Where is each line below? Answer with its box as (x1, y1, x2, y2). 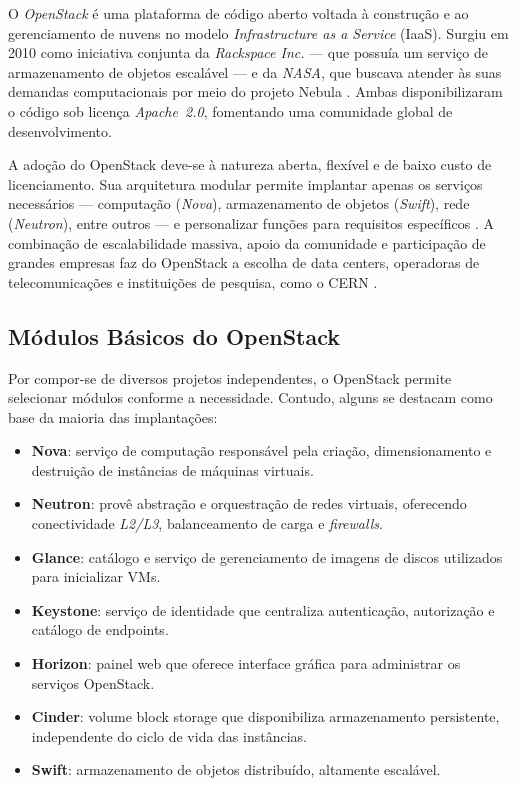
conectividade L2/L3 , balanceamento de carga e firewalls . (31, 513, 383, 534)
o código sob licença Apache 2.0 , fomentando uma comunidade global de (8, 100, 453, 121)
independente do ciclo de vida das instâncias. (31, 725, 307, 746)
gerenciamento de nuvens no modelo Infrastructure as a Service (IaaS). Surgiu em (8, 22, 509, 43)
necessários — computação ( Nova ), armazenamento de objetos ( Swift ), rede (8, 193, 470, 214)
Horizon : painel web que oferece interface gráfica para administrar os (31, 653, 461, 674)
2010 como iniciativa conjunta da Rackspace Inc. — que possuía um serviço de (8, 42, 488, 63)
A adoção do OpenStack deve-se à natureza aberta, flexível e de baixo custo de (8, 154, 492, 175)
